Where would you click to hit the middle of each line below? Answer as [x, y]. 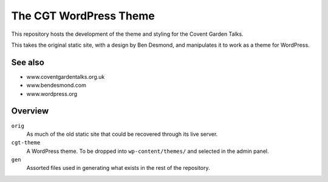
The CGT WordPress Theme [83, 16]
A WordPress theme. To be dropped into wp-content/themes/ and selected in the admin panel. [148, 151]
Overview [30, 111]
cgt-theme [26, 143]
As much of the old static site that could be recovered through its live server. [122, 134]
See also [28, 62]
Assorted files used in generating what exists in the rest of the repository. [118, 168]
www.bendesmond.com [56, 86]
